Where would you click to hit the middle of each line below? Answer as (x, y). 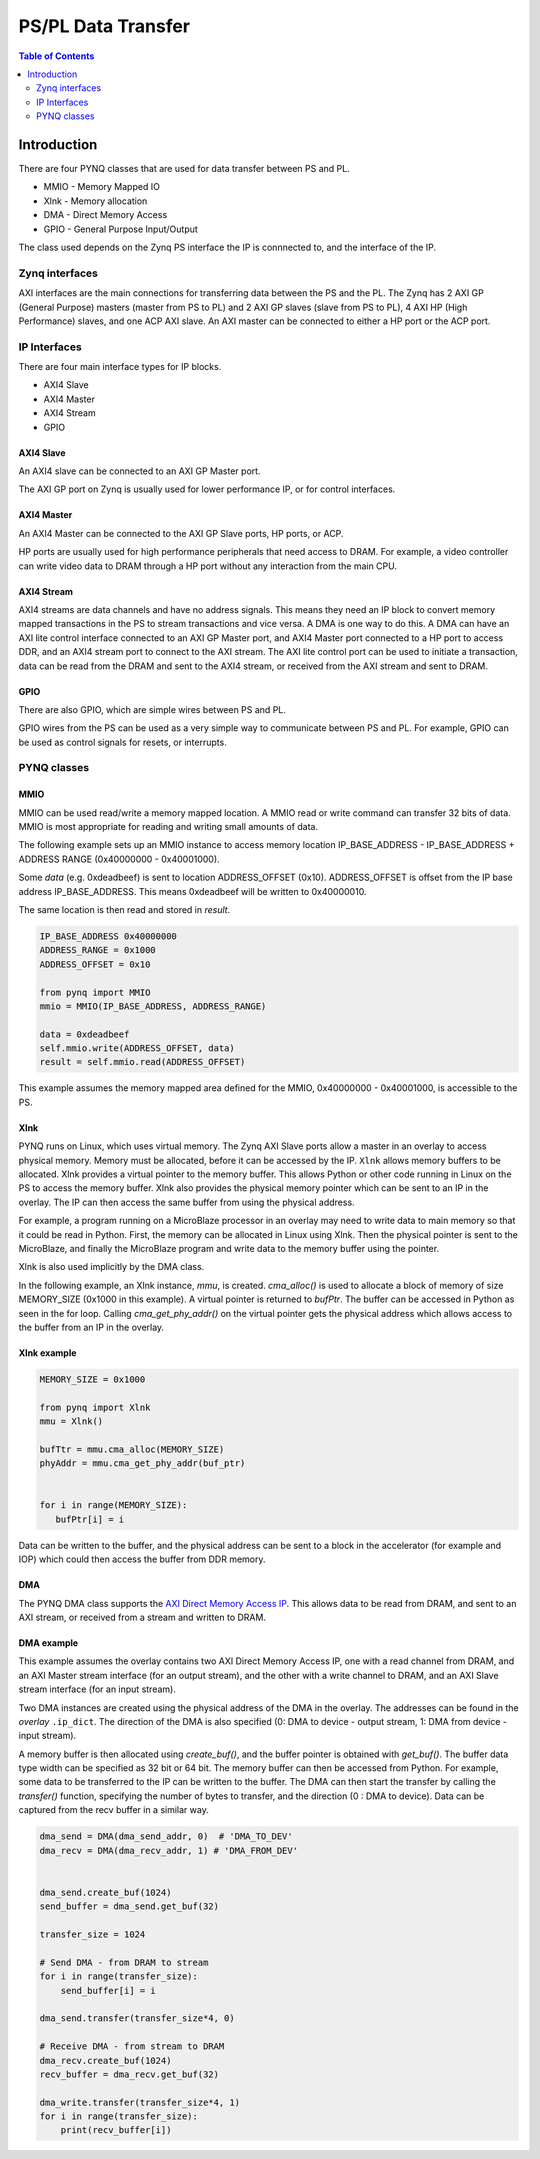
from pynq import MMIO (95, 992)
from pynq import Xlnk (95, 1407)
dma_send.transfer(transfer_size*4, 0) (137, 2018)
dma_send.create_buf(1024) (105, 1892)
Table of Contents (56, 56)
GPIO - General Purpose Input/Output (121, 229)
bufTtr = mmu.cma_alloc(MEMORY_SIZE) (132, 1449)
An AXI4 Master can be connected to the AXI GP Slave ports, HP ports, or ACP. (181, 533)
